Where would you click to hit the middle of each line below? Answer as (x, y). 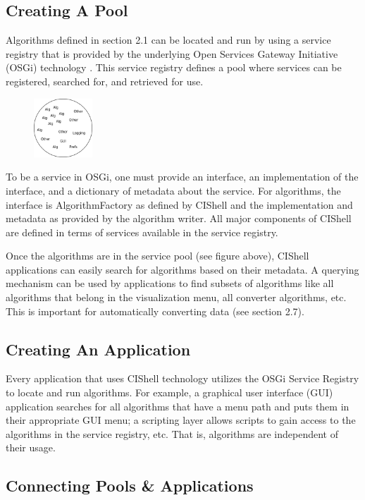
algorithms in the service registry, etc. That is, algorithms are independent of (172, 433)
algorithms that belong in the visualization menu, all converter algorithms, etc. (176, 297)
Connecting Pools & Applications (130, 486)
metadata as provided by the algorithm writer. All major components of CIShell (179, 218)
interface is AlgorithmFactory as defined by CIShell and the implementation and (179, 204)
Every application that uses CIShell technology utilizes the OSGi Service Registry (182, 378)
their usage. (31, 447)
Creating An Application (98, 349)
